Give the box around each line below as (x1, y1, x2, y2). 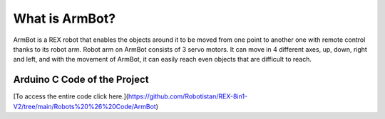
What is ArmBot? (13, 11, 116, 26)
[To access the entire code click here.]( (13, 92, 128, 101)
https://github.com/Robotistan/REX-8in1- (128, 92, 248, 101)
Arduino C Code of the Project (13, 74, 149, 86)
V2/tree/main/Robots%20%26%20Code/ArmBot (13, 102, 156, 110)
